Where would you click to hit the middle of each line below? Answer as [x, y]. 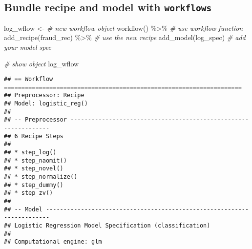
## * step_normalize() [41, 177]
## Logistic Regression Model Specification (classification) [107, 225]
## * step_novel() [34, 169]
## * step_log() [30, 153]
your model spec [28, 47]
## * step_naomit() [35, 160]
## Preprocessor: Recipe [44, 95]
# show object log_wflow [42, 63]
